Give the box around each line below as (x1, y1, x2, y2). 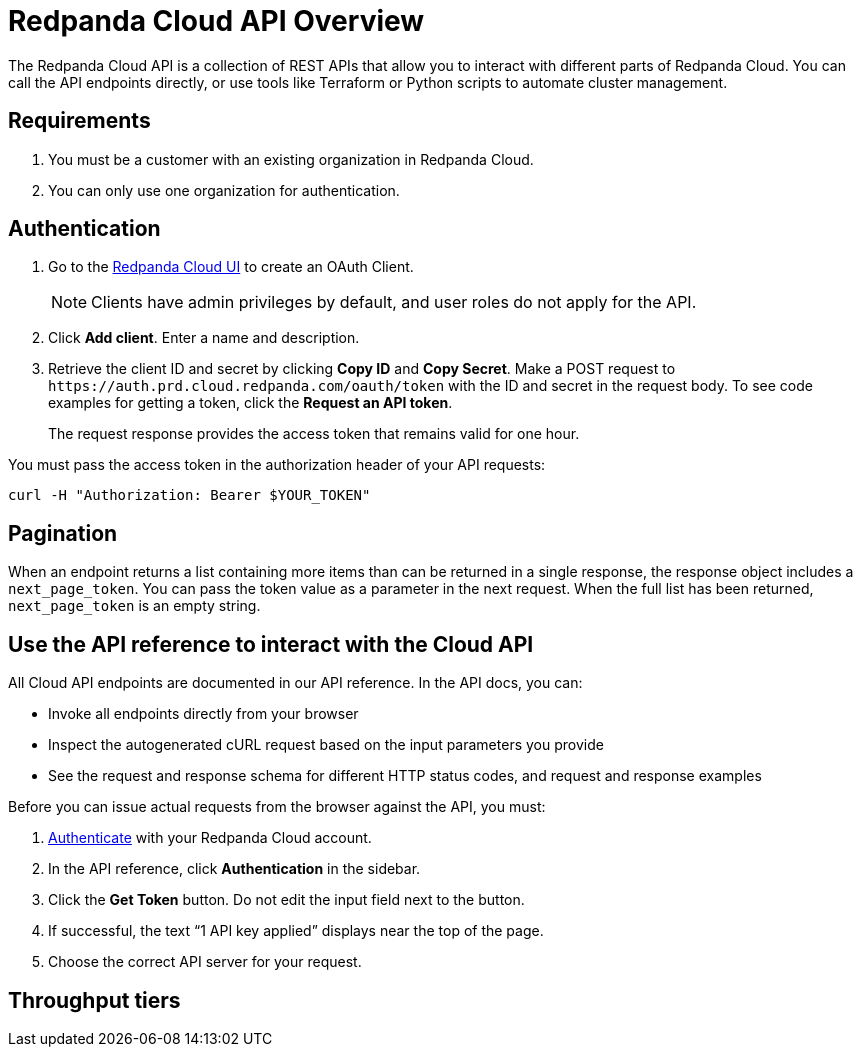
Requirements (8, 108, 151, 134)
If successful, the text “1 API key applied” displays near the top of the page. (48, 922, 544, 940)
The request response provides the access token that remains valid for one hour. (48, 425, 580, 443)
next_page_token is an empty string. (8, 597, 261, 615)
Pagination (8, 520, 118, 546)
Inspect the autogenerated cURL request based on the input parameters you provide (48, 736, 604, 754)
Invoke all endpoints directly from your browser (48, 705, 359, 723)
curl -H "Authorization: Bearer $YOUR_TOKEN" (8, 487, 371, 504)
